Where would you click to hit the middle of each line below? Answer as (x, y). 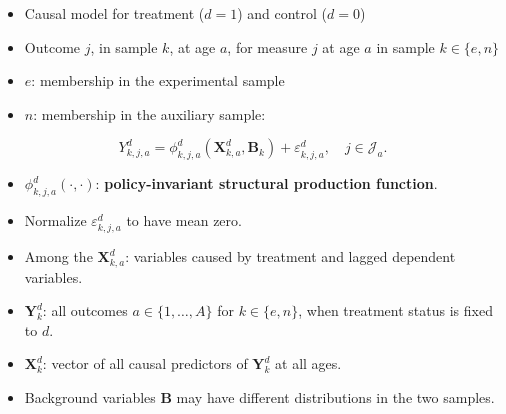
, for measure (267, 46)
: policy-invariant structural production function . (266, 183)
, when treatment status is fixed (395, 310)
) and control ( (282, 13)
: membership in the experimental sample (158, 80)
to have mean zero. (184, 219)
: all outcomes (85, 310)
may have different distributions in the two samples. (335, 396)
